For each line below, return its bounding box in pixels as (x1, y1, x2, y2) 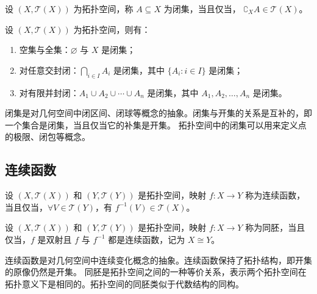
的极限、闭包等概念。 (5, 130, 90, 143)
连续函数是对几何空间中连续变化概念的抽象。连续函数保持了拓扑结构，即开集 (5, 253, 312, 266)
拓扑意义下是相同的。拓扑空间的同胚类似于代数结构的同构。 (5, 277, 244, 290)
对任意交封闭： (19, 63, 79, 76)
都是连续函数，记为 (108, 233, 185, 245)
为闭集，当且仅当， (163, 2, 241, 15)
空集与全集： (19, 43, 71, 56)
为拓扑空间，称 (73, 2, 134, 15)
